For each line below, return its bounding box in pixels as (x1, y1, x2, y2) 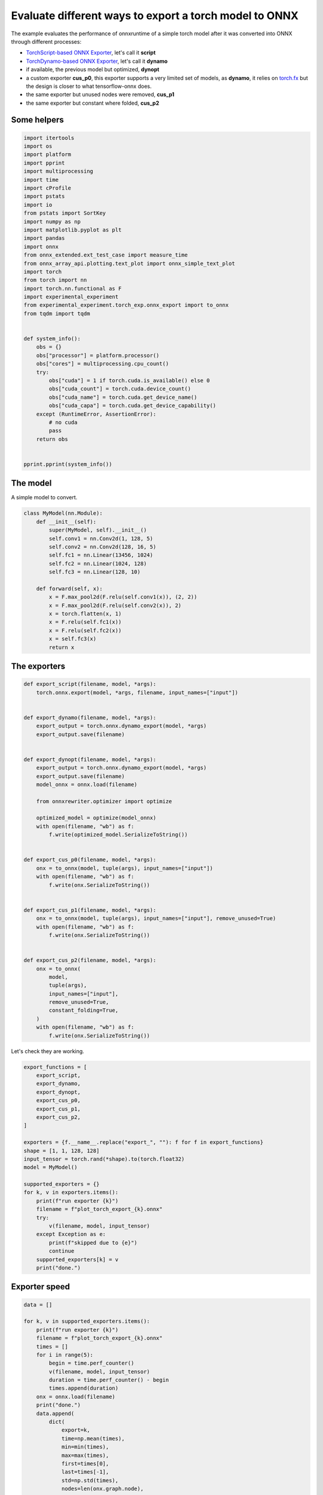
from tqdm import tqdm (23, 310, 90, 317)
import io (23, 201, 53, 208)
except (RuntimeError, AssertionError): (36, 410, 157, 417)
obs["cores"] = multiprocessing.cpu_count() (36, 361, 169, 367)
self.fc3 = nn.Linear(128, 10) (48, 569, 141, 575)
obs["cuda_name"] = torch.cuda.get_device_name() (48, 393, 197, 401)
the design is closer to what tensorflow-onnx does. (26, 83, 152, 90)
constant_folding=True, (48, 1007, 119, 1014)
